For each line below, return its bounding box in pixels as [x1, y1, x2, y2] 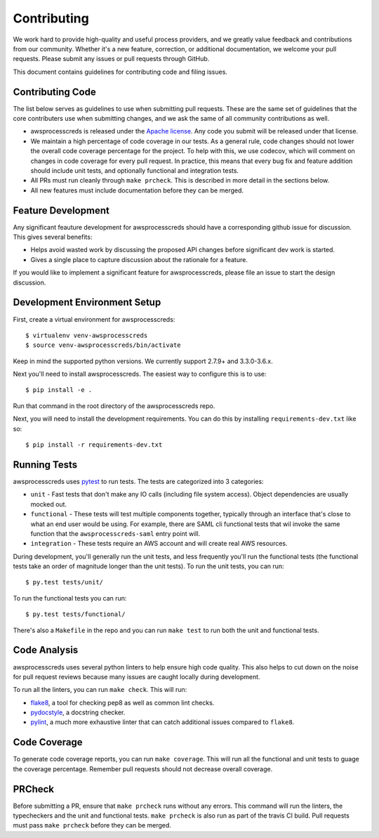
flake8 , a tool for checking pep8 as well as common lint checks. [30, 698, 215, 707]
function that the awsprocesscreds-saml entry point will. [30, 529, 201, 537]
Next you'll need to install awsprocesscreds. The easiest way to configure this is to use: [13, 369, 267, 379]
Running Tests [13, 459, 77, 471]
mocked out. [30, 499, 67, 509]
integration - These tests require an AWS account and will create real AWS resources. [30, 539, 288, 548]
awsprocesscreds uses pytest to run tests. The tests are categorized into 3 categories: [13, 477, 264, 485]
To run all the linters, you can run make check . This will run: [13, 686, 187, 694]
